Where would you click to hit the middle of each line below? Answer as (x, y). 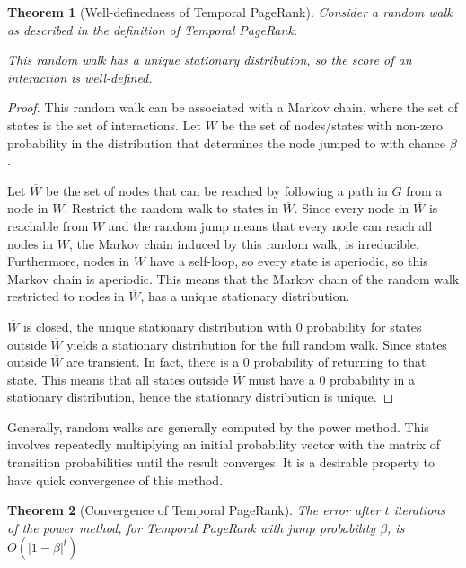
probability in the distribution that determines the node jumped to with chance (226, 142)
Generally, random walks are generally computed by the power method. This (218, 426)
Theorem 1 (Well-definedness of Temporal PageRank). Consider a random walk (230, 12)
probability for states (364, 326)
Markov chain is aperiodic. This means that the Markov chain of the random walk (233, 278)
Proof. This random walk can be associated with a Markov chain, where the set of (233, 107)
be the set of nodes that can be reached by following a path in (216, 190)
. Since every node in (352, 208)
